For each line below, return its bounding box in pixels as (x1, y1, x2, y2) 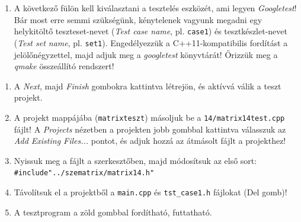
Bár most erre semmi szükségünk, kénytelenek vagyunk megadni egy (14, 13, 262, 25)
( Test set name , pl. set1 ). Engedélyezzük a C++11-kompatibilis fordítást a (14, 36, 288, 49)
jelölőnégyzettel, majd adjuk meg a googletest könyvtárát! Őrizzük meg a (14, 48, 278, 60)
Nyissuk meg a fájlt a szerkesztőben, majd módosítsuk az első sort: (14, 154, 257, 166)
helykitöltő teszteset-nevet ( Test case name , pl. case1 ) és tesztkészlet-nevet (14, 25, 287, 37)
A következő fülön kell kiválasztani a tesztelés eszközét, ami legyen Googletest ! (14, 2, 297, 14)
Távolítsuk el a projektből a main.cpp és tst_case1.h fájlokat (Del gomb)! (14, 185, 287, 198)
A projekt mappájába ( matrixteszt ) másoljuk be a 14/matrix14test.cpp (14, 111, 285, 123)
